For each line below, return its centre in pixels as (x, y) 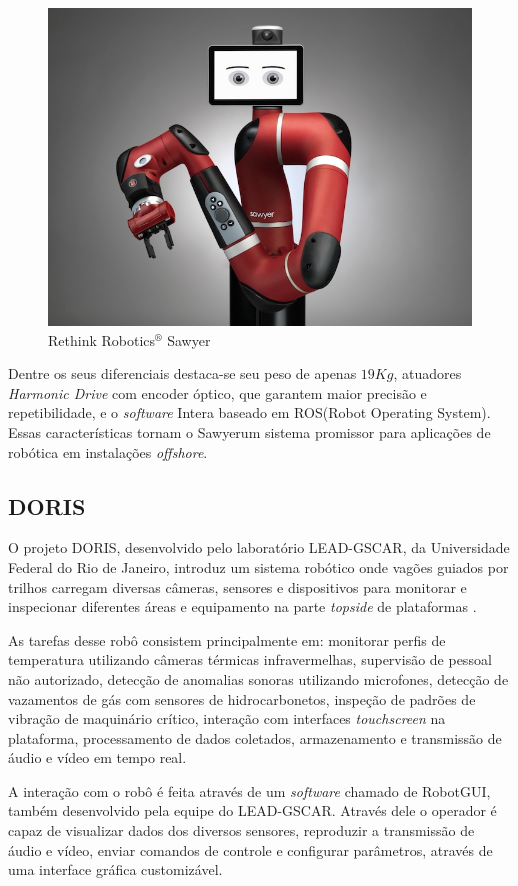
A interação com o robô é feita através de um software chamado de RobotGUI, (249, 790)
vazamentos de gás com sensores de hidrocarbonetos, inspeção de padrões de (242, 698)
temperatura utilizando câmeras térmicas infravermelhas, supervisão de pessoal (250, 659)
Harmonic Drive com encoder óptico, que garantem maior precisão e (217, 392)
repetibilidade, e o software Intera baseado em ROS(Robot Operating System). (249, 412)
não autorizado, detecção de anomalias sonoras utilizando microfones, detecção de (258, 678)
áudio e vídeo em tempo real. (97, 757)
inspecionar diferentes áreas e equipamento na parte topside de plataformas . (242, 606)
